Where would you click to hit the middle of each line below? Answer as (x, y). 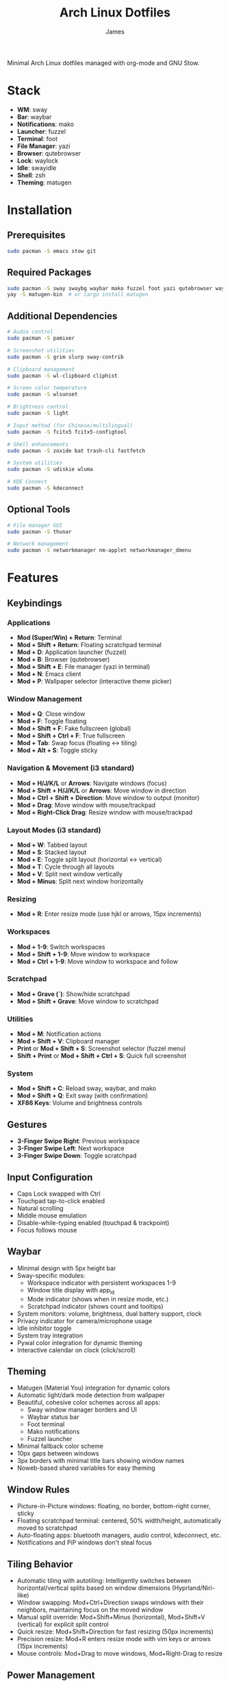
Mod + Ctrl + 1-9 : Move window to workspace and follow (97, 961)
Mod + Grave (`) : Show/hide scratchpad (73, 994)
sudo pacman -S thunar (39, 532)
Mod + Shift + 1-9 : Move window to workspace (84, 954)
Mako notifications (53, 1431)
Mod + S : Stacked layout (52, 852)
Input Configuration (50, 1177)
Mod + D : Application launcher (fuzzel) (72, 652)
